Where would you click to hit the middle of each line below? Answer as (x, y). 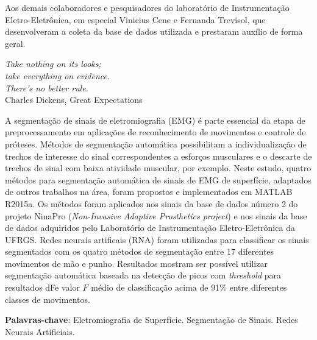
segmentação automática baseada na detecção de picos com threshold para (143, 275)
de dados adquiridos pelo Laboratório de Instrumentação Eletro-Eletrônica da (150, 228)
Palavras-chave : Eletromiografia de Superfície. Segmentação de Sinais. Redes (151, 320)
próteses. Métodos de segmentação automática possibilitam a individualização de (156, 143)
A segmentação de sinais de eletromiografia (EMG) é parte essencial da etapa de (155, 120)
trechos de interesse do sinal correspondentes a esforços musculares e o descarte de (158, 156)
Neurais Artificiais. (40, 331)
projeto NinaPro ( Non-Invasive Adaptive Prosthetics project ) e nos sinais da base (156, 215)
